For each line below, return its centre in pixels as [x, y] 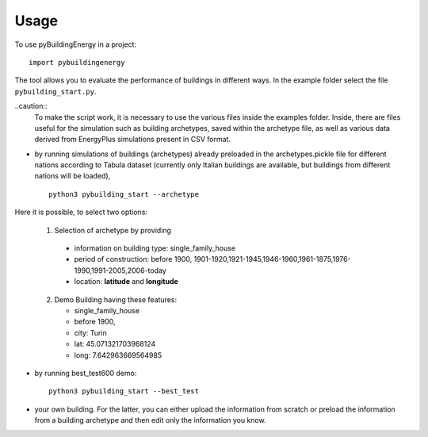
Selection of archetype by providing [113, 230]
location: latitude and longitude [126, 282]
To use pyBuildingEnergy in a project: [76, 44]
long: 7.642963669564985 [118, 355]
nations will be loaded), [73, 176]
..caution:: [31, 106]
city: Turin [90, 332]
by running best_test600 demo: [86, 373]
